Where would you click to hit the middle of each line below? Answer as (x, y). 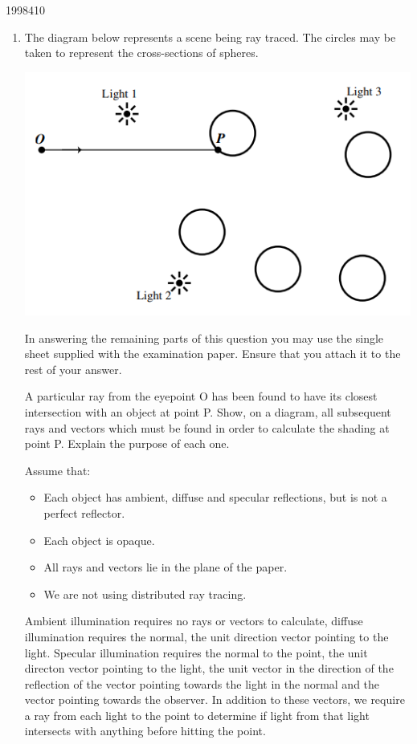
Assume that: (57, 470)
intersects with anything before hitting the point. (145, 731)
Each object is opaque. (99, 540)
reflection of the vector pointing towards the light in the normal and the (202, 683)
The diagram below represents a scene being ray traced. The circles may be (210, 37)
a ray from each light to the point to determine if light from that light (197, 715)
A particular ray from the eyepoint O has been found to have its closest (201, 396)
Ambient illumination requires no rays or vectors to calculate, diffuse (194, 621)
